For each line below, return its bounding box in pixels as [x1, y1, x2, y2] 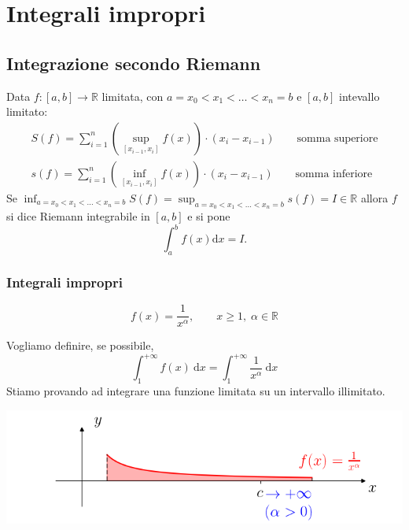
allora [360, 189, 389, 206]
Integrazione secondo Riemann [6, 50, 261, 75]
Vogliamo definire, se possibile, [6, 337, 154, 354]
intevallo [339, 87, 380, 104]
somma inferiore [295, 168, 373, 180]
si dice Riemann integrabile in [6, 208, 150, 224]
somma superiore [297, 132, 378, 144]
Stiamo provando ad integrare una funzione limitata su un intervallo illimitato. [6, 383, 385, 399]
